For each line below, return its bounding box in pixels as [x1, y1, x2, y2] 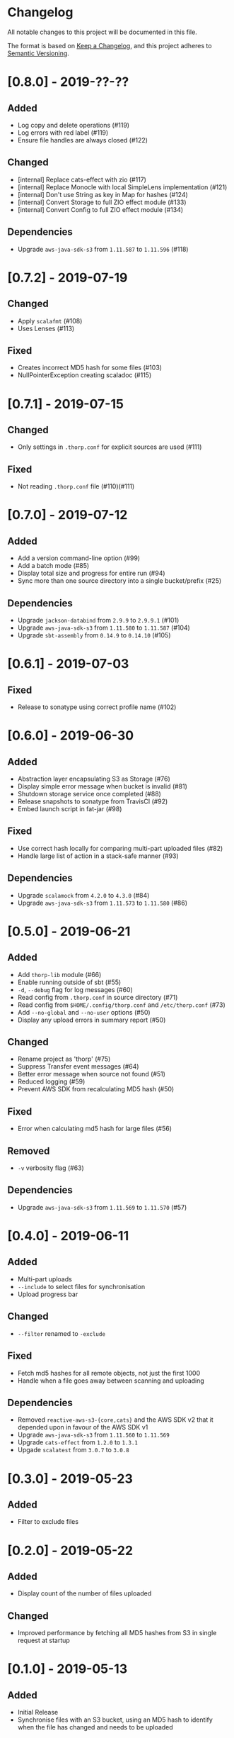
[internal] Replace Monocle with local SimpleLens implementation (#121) [17, 182, 228, 191]
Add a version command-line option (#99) [17, 554, 140, 562]
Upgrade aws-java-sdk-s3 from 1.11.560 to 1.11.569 [17, 1430, 170, 1439]
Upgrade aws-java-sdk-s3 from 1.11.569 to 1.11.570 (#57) [17, 1203, 187, 1211]
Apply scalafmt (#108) [17, 316, 83, 325]
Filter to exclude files [17, 1517, 79, 1526]
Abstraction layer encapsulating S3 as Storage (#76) [17, 774, 171, 783]
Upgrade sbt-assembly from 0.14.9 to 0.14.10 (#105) [17, 631, 171, 639]
